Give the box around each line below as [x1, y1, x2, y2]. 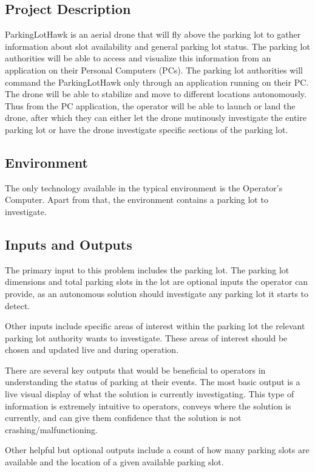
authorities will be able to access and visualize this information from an [5, 52, 271, 64]
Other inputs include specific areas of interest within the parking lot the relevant [5, 320, 305, 332]
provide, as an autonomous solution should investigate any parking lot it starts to [5, 287, 309, 299]
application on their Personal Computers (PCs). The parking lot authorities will [5, 63, 303, 76]
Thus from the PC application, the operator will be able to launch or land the [5, 99, 296, 112]
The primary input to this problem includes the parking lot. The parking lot [5, 263, 290, 276]
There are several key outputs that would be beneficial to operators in [5, 363, 266, 376]
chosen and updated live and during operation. [5, 343, 179, 356]
